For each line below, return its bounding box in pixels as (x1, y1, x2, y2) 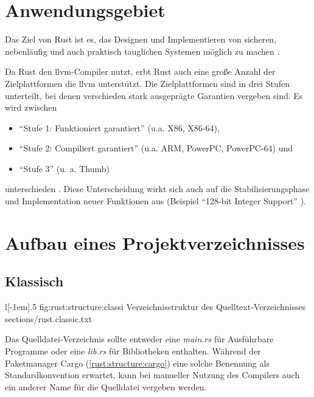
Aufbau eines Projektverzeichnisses (5, 230, 305, 255)
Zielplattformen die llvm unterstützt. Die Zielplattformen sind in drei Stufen (5, 77, 290, 89)
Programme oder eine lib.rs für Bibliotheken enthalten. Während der (5, 345, 261, 357)
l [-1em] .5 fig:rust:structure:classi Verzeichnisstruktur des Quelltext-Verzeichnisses (5, 300, 306, 313)
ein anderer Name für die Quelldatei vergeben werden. (5, 380, 207, 393)
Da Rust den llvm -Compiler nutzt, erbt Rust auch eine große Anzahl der (5, 65, 276, 78)
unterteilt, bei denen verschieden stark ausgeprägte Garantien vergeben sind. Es (5, 89, 303, 102)
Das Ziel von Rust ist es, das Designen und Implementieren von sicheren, (5, 33, 277, 46)
